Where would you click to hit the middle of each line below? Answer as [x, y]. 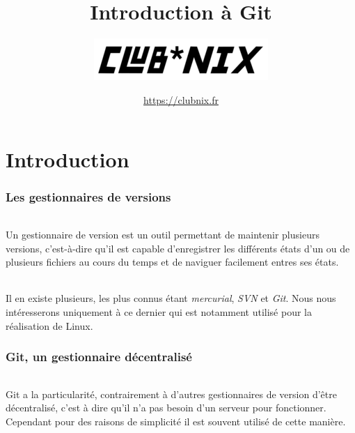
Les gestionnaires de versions [88, 197]
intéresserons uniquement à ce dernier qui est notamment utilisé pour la [159, 311]
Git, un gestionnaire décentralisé [99, 357]
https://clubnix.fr [181, 99]
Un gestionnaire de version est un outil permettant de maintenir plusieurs [163, 234]
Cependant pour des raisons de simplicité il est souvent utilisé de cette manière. [176, 421]
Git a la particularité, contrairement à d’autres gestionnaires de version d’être [171, 394]
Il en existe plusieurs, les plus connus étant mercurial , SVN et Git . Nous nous [171, 298]
